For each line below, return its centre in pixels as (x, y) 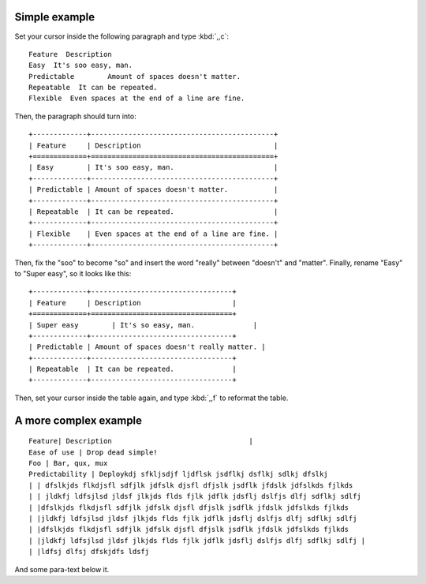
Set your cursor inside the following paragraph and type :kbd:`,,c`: (121, 36)
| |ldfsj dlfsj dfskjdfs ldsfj (89, 552)
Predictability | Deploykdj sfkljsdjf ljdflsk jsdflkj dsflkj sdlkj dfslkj (178, 474)
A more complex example (78, 420)
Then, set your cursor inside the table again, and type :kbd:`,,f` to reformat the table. (151, 398)
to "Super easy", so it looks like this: (73, 273)
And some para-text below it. (62, 569)
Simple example (55, 17)
